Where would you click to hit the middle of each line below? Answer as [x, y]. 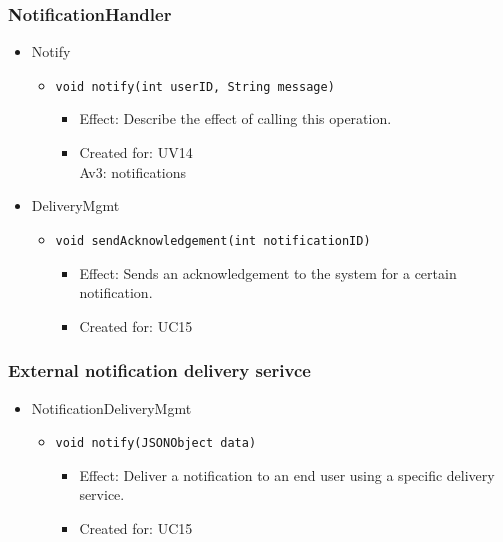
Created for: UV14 [136, 152]
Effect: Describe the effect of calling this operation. [235, 118]
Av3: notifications [133, 171]
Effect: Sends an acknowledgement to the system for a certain [268, 272]
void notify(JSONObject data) [156, 443]
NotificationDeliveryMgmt [111, 407]
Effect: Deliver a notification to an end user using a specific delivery [287, 474]
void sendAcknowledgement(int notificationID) [213, 240]
